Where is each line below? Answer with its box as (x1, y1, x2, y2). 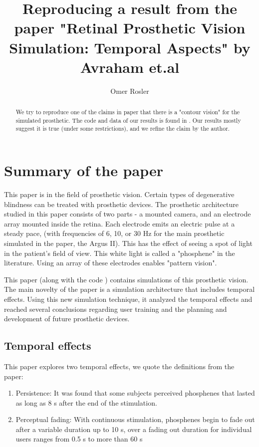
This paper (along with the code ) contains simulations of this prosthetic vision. (4, 274, 249, 284)
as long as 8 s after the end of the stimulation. (15, 397, 157, 408)
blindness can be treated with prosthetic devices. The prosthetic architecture (4, 199, 239, 209)
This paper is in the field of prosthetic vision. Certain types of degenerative (4, 189, 235, 199)
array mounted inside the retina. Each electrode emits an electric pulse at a (4, 218, 235, 228)
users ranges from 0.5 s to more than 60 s (15, 434, 143, 444)
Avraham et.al (80, 56, 180, 77)
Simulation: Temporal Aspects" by (9, 37, 251, 57)
